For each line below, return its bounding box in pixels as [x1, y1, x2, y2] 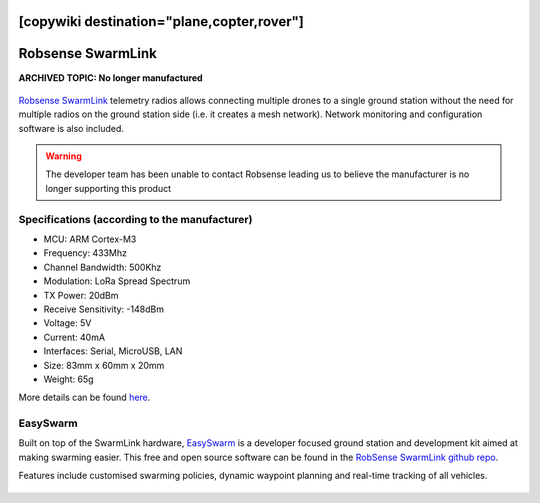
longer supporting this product [45, 182, 172, 194]
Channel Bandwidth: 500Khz [43, 261, 162, 273]
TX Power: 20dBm [43, 289, 119, 301]
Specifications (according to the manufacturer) [18, 212, 253, 226]
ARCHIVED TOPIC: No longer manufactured [18, 71, 204, 84]
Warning [45, 150, 82, 162]
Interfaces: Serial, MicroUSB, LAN [43, 345, 183, 357]
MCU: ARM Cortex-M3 [43, 233, 137, 245]
